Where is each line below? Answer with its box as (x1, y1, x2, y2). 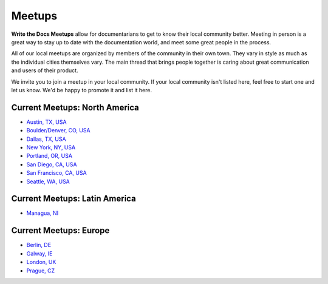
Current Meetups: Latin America (11, 194, 136, 204)
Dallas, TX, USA (26, 135, 66, 143)
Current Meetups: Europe (11, 225, 110, 236)
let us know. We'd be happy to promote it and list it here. (11, 86, 152, 93)
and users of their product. (11, 67, 78, 74)
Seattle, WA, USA (26, 178, 70, 185)
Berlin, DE (26, 242, 52, 249)
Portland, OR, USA (26, 152, 73, 160)
